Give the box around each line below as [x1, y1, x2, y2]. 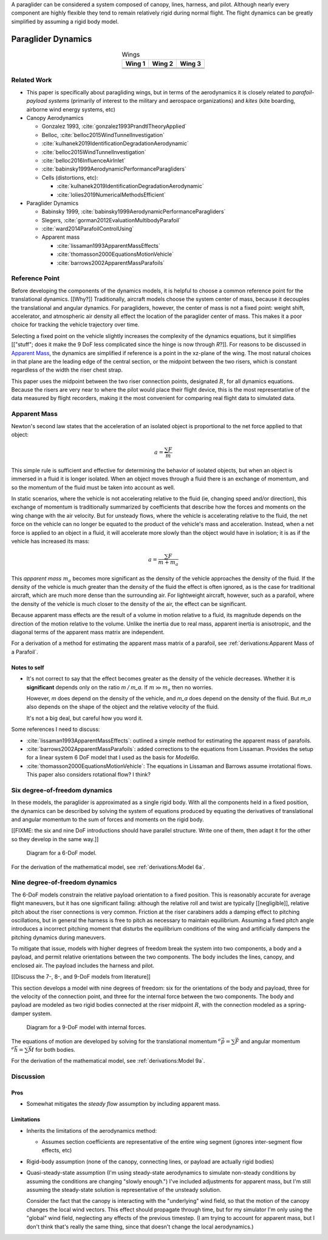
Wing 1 [125, 60, 146, 68]
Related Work [11, 76, 52, 85]
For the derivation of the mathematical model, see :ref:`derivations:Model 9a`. [11, 1057, 205, 1065]
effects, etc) [41, 1147, 72, 1154]
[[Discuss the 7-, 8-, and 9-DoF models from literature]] [11, 973, 151, 981]
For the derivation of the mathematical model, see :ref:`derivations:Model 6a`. [11, 863, 205, 870]
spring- [287, 1001, 307, 1009]
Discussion [11, 1073, 46, 1081]
